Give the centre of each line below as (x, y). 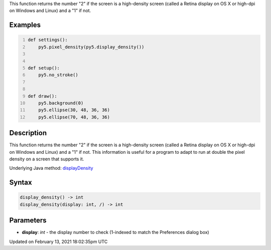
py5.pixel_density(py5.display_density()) (91, 47)
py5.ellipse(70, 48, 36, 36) (74, 117)
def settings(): (48, 40)
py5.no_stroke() (58, 75)
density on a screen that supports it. (47, 159)
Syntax (21, 183)
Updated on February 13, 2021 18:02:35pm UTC (58, 241)
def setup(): (44, 68)
